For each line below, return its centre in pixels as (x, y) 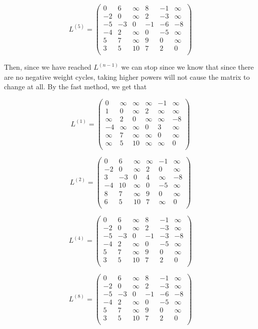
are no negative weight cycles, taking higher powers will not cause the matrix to (127, 76)
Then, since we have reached (48, 67)
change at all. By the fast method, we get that (76, 87)
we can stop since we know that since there (187, 67)
